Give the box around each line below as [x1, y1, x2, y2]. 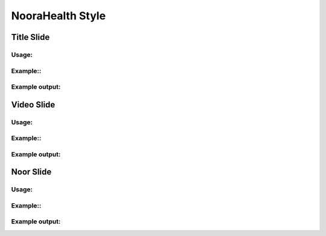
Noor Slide [11, 167, 52, 177]
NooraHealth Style [11, 9, 106, 22]
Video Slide [11, 100, 56, 110]
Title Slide [11, 32, 50, 42]
